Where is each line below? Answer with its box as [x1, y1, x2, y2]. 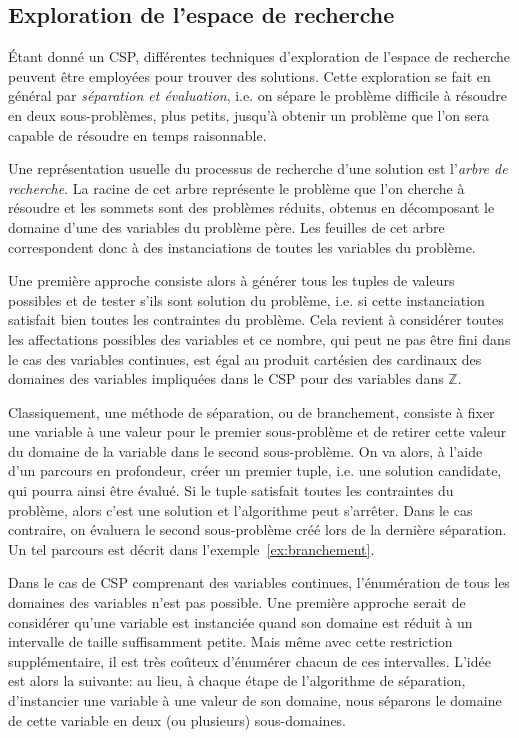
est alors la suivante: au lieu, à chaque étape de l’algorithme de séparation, [8, 670, 466, 691]
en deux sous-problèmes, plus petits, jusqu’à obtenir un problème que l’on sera [8, 104, 489, 125]
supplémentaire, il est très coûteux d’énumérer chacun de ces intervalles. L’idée [8, 650, 491, 671]
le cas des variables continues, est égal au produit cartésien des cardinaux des [8, 348, 482, 369]
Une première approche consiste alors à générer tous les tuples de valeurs [8, 270, 455, 291]
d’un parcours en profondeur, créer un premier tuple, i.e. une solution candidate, [8, 460, 502, 481]
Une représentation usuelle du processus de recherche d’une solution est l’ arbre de [8, 158, 508, 179]
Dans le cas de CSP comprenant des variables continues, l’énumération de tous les [8, 572, 510, 593]
